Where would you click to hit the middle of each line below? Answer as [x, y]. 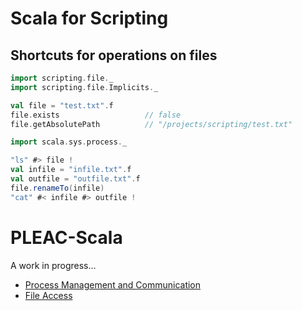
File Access [48, 295]
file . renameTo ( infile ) [57, 188]
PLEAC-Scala [66, 237]
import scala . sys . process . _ [69, 142]
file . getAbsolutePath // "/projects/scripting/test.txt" [151, 124]
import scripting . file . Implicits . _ [84, 87]
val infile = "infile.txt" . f [71, 170]
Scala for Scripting [89, 18]
